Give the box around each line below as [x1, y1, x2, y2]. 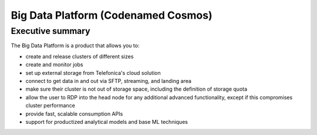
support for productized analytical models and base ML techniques [25, 118, 188, 125]
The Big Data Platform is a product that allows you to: [11, 42, 140, 49]
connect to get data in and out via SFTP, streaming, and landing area [25, 77, 192, 84]
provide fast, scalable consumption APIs [25, 110, 123, 117]
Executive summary [11, 26, 90, 36]
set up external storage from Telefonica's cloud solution [25, 69, 161, 76]
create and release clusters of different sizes [25, 53, 134, 60]
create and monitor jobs [25, 61, 83, 68]
